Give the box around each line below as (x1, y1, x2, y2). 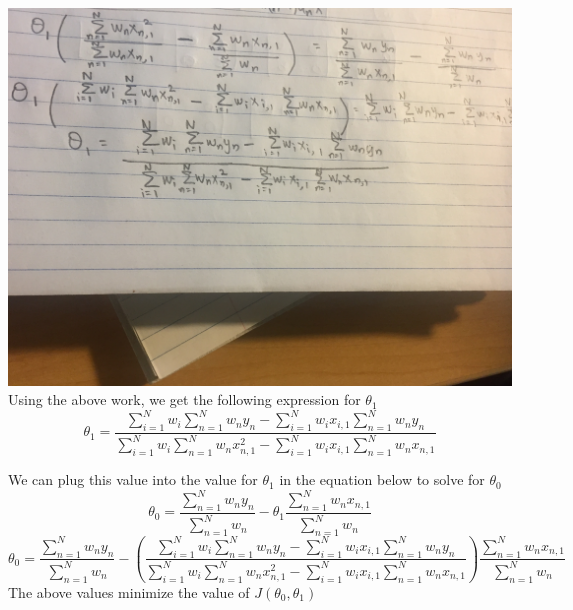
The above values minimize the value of (8, 581, 250, 602)
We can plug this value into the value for (8, 469, 258, 490)
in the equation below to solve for (279, 469, 485, 490)
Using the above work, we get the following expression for (8, 389, 361, 410)
